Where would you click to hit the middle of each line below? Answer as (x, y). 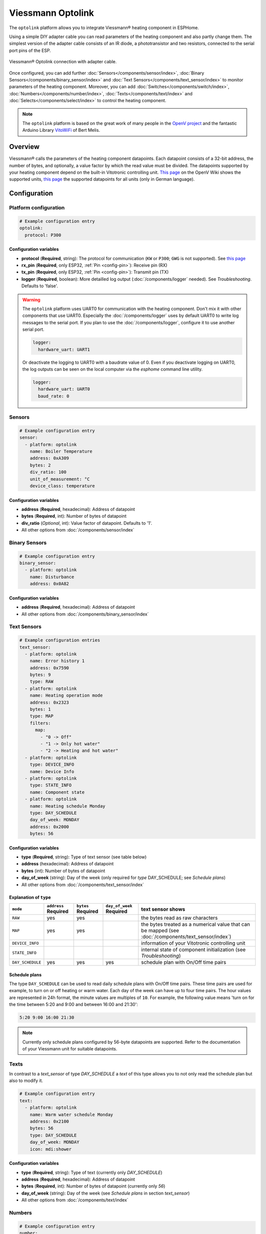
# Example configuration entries (60, 640)
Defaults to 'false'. (40, 286)
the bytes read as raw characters (179, 918)
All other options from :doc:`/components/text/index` (75, 1200)
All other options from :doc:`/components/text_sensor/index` (83, 885)
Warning (31, 300)
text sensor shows (163, 909)
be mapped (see (160, 930)
